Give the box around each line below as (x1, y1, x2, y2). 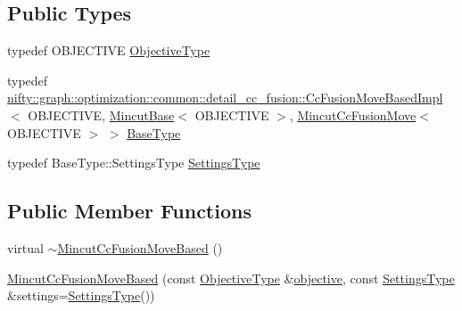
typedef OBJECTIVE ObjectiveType (7, 41, 210, 60)
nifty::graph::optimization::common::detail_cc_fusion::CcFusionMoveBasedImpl (7, 88, 443, 107)
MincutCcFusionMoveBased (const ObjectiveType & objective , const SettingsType (7, 268, 455, 287)
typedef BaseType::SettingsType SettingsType (7, 153, 260, 172)
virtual (7, 238, 44, 257)
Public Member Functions (7, 197, 252, 225)
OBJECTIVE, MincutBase (28, 105, 175, 124)
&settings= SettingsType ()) (7, 286, 155, 305)
